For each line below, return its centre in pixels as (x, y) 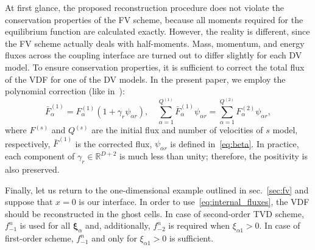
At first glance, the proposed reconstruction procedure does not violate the (144, 7)
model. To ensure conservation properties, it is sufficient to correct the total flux (155, 67)
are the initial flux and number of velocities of (177, 130)
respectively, (28, 143)
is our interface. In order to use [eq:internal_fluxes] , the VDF (194, 202)
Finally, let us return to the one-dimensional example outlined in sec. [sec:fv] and (157, 189)
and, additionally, (118, 225)
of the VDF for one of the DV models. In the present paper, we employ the (145, 79)
